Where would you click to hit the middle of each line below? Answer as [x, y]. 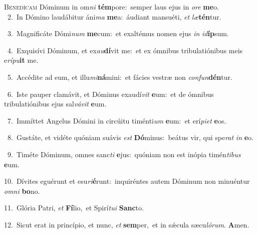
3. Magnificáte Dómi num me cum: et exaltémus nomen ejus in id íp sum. [118, 33]
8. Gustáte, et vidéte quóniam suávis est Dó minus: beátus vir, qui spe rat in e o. [130, 137]
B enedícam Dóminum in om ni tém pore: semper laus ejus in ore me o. [112, 7]
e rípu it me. [21, 60]
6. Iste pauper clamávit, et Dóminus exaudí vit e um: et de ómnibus [110, 94]
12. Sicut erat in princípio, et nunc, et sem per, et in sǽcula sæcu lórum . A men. [127, 224]
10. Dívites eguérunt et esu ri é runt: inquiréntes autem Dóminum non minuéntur [127, 181]
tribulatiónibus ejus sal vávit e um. [55, 104]
